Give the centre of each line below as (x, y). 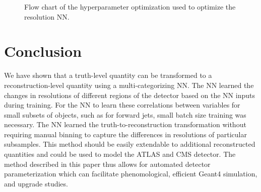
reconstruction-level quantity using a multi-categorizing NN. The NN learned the (129, 85)
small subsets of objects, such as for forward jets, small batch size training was (125, 114)
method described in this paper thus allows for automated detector (107, 164)
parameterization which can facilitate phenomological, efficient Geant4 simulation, (131, 174)
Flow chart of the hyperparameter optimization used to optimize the (130, 7)
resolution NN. (47, 16)
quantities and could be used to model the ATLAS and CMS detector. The (120, 154)
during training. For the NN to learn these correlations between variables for (122, 105)
